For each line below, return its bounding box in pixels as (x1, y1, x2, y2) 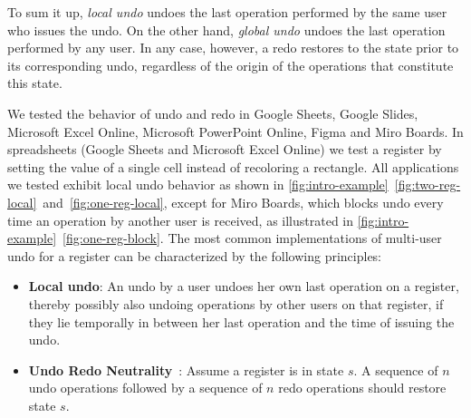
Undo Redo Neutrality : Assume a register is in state (28, 360, 344, 379)
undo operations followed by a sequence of (28, 378, 263, 397)
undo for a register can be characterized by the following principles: (7, 246, 382, 265)
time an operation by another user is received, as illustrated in (7, 210, 354, 229)
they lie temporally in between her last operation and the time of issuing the (28, 312, 455, 331)
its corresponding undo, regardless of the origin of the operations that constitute (7, 55, 454, 74)
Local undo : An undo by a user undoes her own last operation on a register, (28, 277, 459, 296)
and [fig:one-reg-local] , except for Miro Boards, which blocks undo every (43, 192, 444, 211)
